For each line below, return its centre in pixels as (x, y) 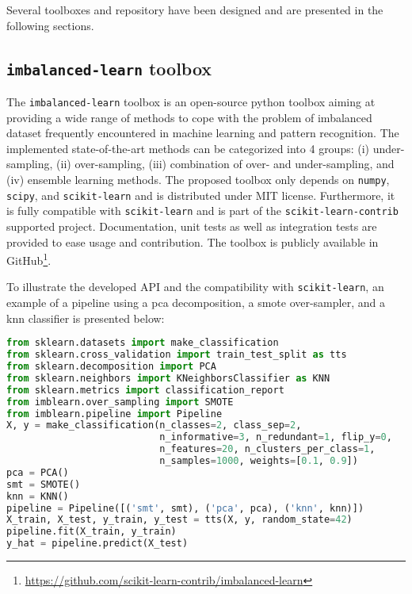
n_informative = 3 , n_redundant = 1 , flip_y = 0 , (276, 437)
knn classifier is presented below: (86, 318)
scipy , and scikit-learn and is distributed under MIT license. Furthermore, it (201, 195)
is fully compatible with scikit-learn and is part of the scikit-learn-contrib (202, 211)
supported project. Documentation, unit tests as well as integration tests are (192, 226)
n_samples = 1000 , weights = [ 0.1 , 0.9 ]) (259, 461)
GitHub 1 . (29, 259)
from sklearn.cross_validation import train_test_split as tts (177, 355)
